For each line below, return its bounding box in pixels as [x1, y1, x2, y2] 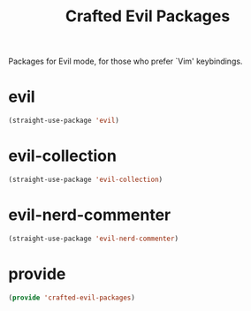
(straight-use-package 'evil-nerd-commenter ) [8, 234, 179, 243]
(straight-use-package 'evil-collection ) [8, 175, 164, 184]
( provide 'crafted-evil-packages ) [8, 293, 136, 302]
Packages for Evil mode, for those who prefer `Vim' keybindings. [8, 56, 243, 67]
